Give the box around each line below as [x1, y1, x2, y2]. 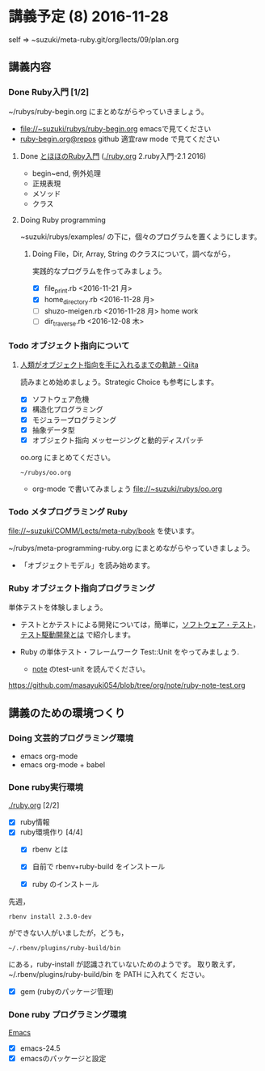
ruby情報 [19, 817, 50, 827]
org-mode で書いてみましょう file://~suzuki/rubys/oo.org [32, 484, 223, 493]
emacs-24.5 [19, 1043, 61, 1053]
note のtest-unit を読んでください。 [32, 664, 150, 674]
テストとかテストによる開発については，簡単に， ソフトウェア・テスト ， [19, 620, 260, 629]
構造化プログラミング [32, 404, 103, 414]
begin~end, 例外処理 [32, 168, 101, 178]
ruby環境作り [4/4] [19, 827, 83, 837]
